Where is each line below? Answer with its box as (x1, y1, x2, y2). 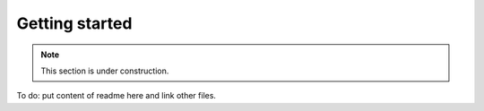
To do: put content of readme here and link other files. (16, 90, 217, 101)
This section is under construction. (40, 65, 169, 76)
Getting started (16, 13, 133, 33)
